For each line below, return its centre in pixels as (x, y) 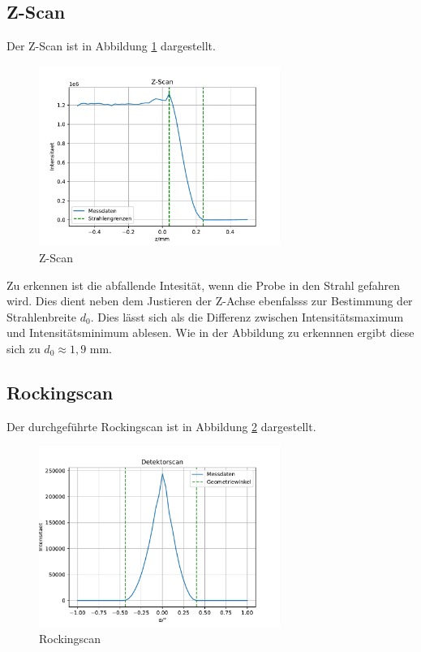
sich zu (24, 348)
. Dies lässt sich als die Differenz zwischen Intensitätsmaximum (247, 316)
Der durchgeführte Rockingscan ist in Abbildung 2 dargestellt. (161, 426)
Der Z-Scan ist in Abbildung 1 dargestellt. (111, 46)
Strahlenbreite (42, 316)
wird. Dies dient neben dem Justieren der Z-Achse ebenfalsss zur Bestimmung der (210, 301)
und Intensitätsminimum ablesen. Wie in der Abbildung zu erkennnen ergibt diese (210, 332)
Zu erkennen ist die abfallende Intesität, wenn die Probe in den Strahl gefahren (204, 285)
